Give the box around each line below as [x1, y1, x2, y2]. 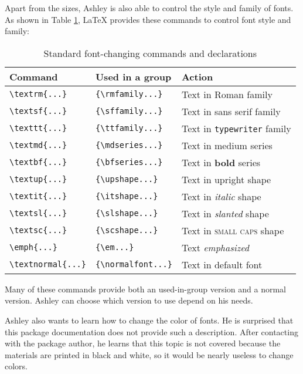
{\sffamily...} [95, 106, 163, 116]
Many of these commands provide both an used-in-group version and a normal [5, 282, 286, 295]
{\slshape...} [95, 208, 158, 218]
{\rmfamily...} [95, 89, 163, 99]
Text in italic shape [181, 189, 261, 203]
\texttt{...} [9, 123, 67, 133]
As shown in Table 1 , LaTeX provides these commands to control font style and [5, 13, 291, 25]
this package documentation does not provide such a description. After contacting [5, 325, 298, 338]
